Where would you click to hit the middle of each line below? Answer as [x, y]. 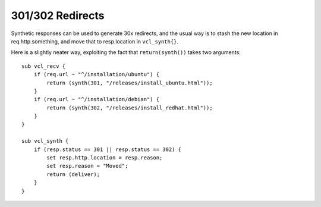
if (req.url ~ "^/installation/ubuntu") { [97, 75]
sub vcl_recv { [44, 66]
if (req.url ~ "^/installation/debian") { [97, 99]
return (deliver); [73, 174]
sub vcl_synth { [45, 141]
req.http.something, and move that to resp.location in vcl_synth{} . [95, 41]
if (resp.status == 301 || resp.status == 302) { [107, 149]
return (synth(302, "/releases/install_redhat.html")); [130, 108]
